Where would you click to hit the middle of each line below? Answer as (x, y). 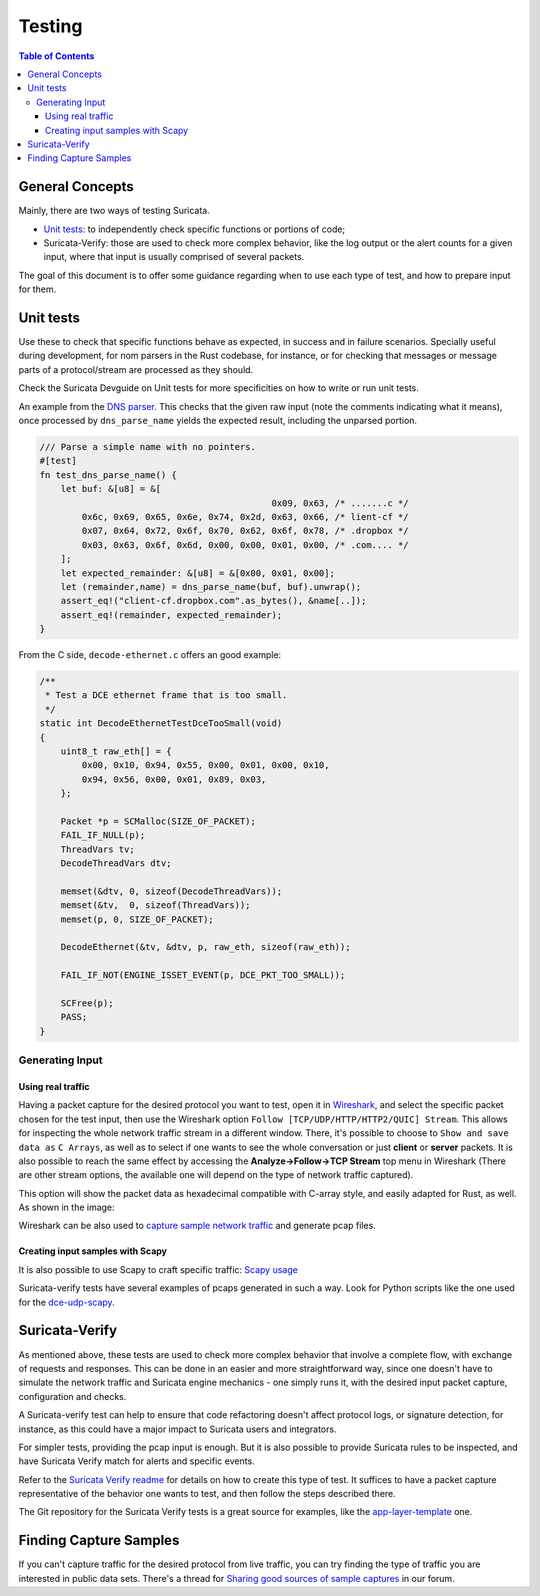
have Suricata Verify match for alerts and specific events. (136, 1461)
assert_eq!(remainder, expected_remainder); (171, 614)
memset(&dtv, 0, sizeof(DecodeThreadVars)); (171, 891)
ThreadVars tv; (97, 849)
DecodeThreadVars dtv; (116, 863)
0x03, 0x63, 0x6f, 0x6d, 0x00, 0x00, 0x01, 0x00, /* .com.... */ (245, 544)
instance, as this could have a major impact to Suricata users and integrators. (177, 1429)
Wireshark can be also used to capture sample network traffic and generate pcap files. (197, 1226)
